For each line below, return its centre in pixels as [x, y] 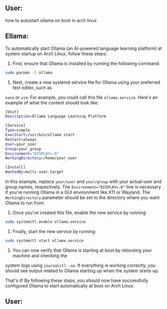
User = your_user [21, 144]
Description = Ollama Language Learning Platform [56, 117]
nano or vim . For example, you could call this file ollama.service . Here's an [81, 97]
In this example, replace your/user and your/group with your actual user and [83, 181]
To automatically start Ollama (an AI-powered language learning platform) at [84, 48]
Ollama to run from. [25, 203]
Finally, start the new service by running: [54, 231]
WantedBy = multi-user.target [34, 172]
